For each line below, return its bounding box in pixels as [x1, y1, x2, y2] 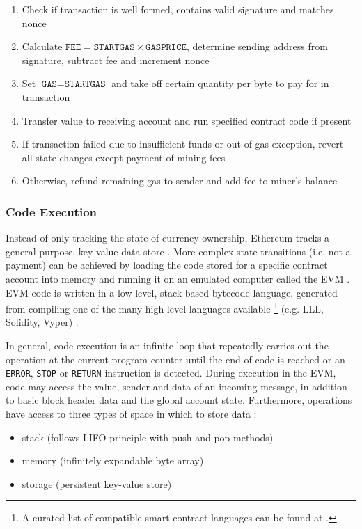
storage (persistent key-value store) [22, 476, 172, 491]
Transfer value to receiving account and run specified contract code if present [22, 113, 352, 127]
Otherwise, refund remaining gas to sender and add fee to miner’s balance [22, 173, 338, 188]
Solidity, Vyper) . [6, 315, 79, 329]
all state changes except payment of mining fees [22, 150, 226, 164]
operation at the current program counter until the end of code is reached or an [6, 352, 345, 366]
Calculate [22, 39, 63, 54]
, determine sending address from [186, 39, 328, 54]
